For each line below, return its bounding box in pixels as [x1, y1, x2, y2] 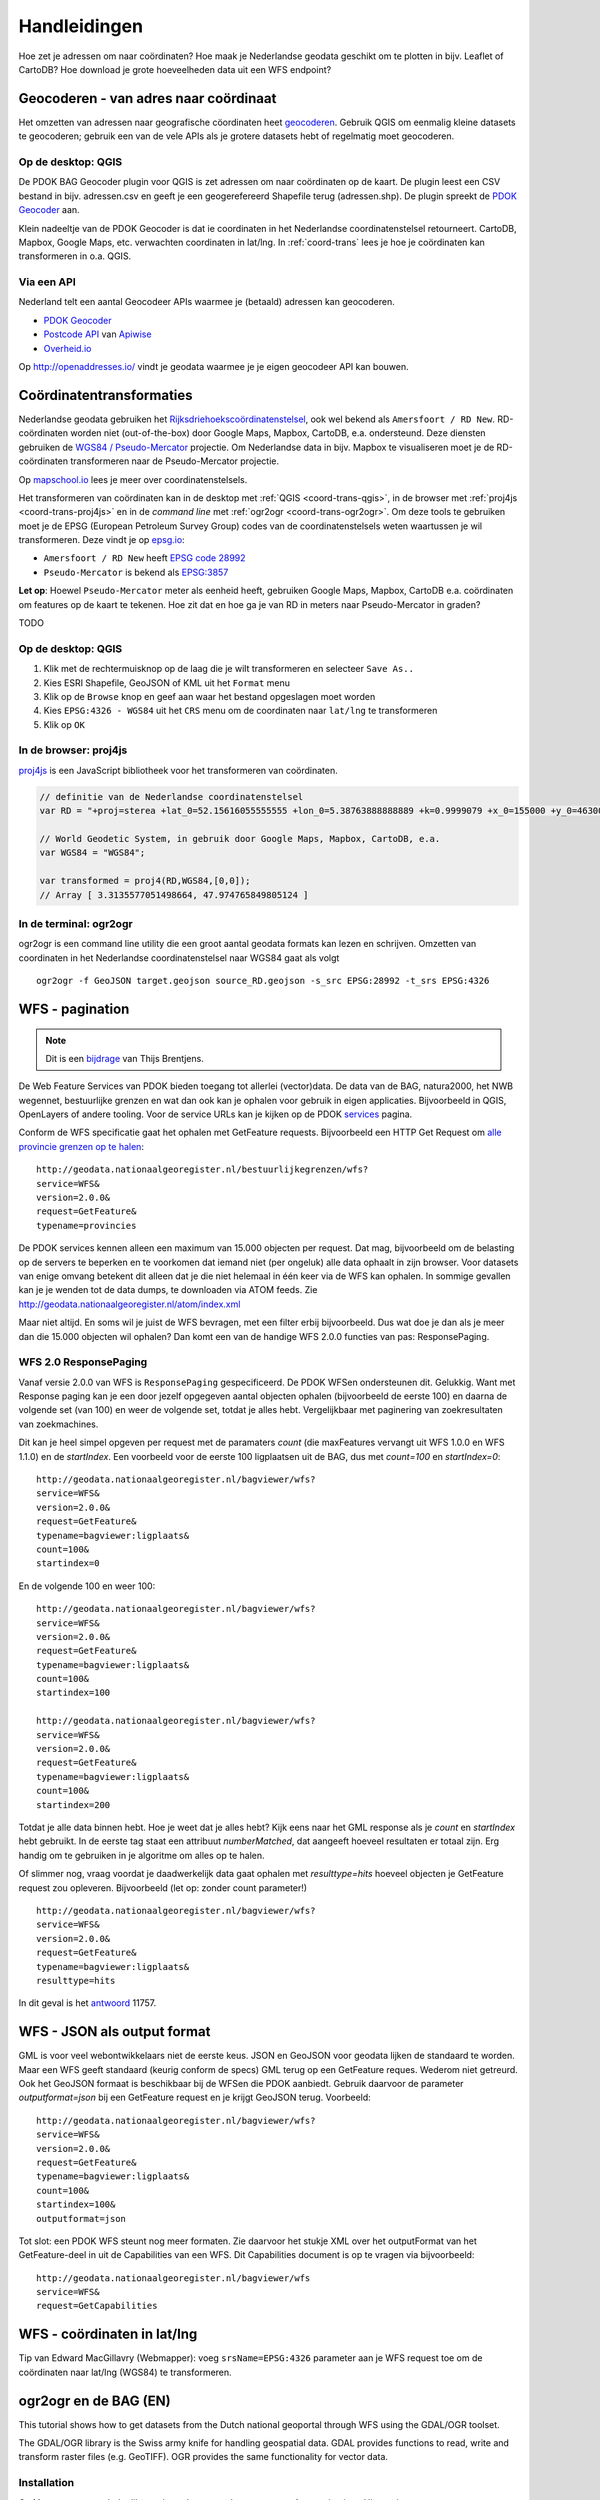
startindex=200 [36, 1799, 111, 1810]
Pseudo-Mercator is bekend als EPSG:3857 [43, 566, 229, 578]
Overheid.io [43, 342, 92, 354]
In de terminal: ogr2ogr [18, 916, 134, 930]
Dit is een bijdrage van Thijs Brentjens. [45, 1052, 204, 1064]
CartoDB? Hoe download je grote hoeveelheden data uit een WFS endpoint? [18, 63, 332, 75]
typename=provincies [36, 1220, 137, 1231]
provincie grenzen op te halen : [18, 1140, 145, 1152]
